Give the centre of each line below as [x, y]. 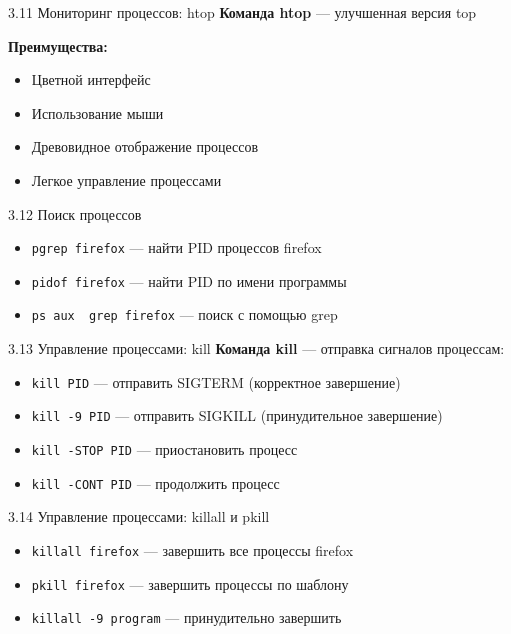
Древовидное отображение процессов [145, 146]
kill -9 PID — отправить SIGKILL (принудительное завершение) [237, 415]
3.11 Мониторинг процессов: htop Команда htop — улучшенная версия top [242, 12]
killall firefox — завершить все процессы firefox [192, 549]
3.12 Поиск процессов [75, 213]
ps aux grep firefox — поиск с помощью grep [184, 314]
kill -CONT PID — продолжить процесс [155, 482]
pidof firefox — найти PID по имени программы [189, 280]
